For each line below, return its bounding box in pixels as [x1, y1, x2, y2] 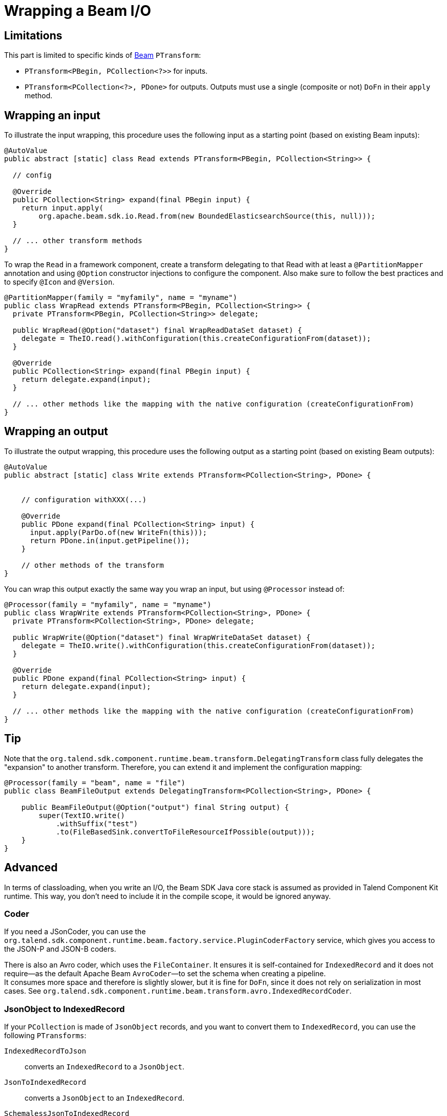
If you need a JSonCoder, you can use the [4, 927, 146, 936]
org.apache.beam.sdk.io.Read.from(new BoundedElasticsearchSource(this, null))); [38, 212, 375, 221]
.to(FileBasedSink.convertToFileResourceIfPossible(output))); [56, 827, 315, 836]
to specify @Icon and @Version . [4, 277, 115, 287]
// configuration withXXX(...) [21, 495, 147, 504]
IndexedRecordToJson [4, 1047, 87, 1056]
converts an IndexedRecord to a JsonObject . [25, 1062, 184, 1071]
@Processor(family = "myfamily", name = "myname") [4, 600, 211, 609]
